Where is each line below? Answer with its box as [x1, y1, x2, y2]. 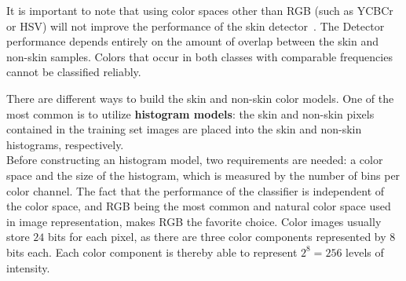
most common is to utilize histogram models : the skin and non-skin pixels [6, 105, 375, 122]
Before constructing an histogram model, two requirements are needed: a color [6, 151, 383, 168]
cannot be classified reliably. [6, 64, 141, 80]
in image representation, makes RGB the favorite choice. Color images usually [6, 213, 382, 229]
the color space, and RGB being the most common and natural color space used [6, 198, 391, 214]
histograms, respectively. [6, 136, 124, 152]
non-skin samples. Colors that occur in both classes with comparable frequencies [6, 48, 393, 64]
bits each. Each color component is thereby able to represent [6, 243, 298, 260]
